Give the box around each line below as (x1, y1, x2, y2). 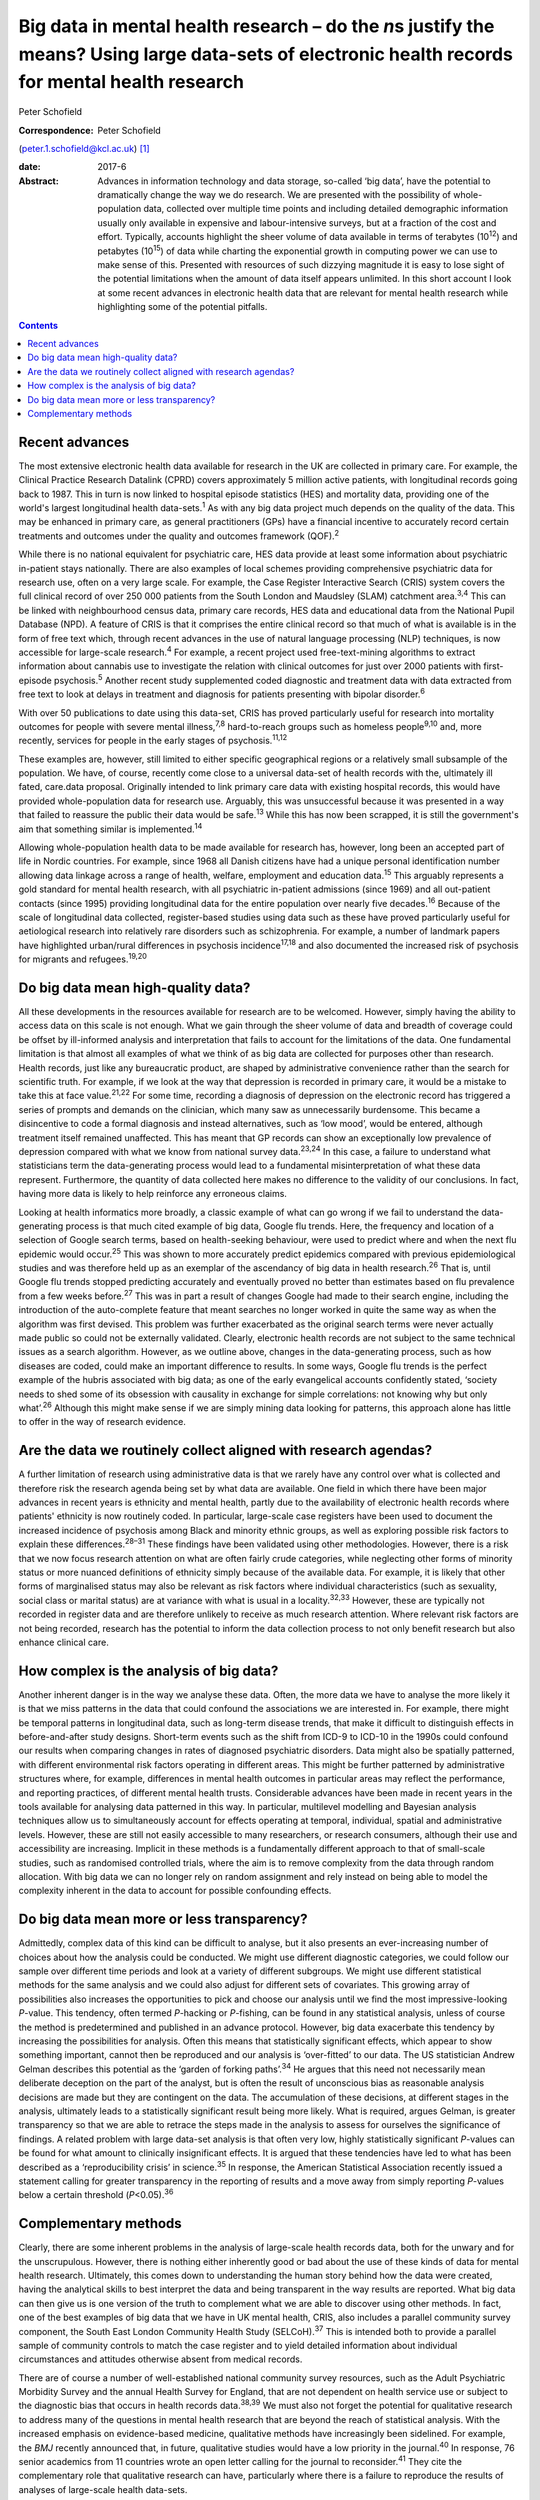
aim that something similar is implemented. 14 (18, 821, 203, 835)
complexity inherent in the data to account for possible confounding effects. (18, 1885, 332, 1897)
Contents (18, 319, 59, 331)
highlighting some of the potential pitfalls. (97, 301, 268, 313)
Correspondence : (18, 124, 94, 136)
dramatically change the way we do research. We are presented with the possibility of (97, 189, 452, 201)
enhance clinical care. (18, 1636, 109, 1648)
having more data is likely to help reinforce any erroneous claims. (18, 1188, 287, 1200)
